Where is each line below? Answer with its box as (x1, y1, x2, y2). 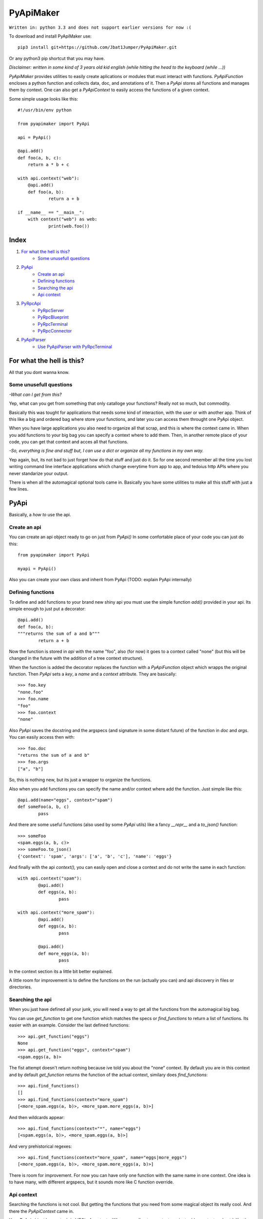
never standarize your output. (9, 471, 69, 476)
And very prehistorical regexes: (9, 1143, 72, 1149)
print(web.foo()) (48, 223, 90, 229)
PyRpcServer (38, 307, 64, 313)
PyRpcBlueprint (38, 315, 69, 320)
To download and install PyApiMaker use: (9, 33, 92, 39)
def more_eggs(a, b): (38, 951, 90, 956)
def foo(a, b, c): (18, 155, 62, 160)
